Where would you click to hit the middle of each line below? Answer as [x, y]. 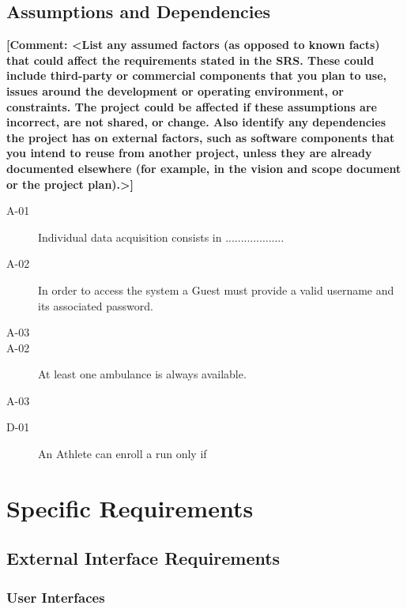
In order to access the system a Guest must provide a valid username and [216, 289]
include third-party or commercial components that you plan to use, [196, 75]
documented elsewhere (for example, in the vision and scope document [204, 168]
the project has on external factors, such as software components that [201, 137]
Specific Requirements [130, 507]
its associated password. [96, 305]
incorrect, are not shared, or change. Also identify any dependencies [196, 122]
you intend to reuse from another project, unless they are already [189, 153]
